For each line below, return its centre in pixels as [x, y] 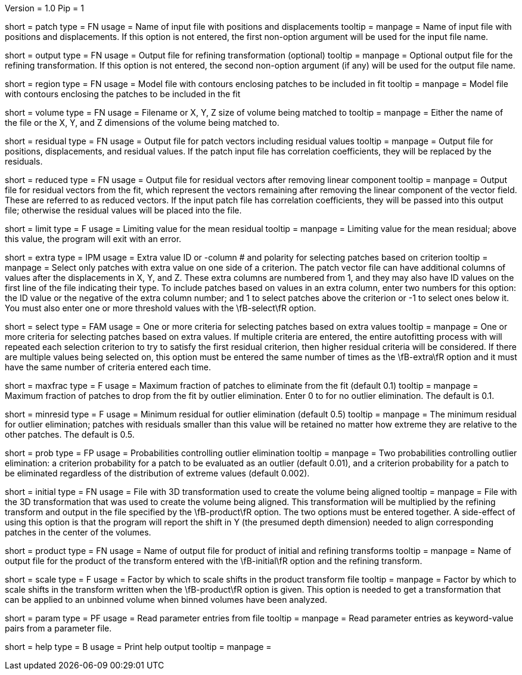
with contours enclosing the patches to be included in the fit [123, 94]
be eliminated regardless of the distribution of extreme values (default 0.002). [157, 473]
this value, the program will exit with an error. [93, 239]
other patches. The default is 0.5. [70, 434]
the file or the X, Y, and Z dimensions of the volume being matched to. [142, 123]
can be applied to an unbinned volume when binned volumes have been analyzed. [166, 600]
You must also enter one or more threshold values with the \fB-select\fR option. [161, 308]
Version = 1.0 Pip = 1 [44, 8]
